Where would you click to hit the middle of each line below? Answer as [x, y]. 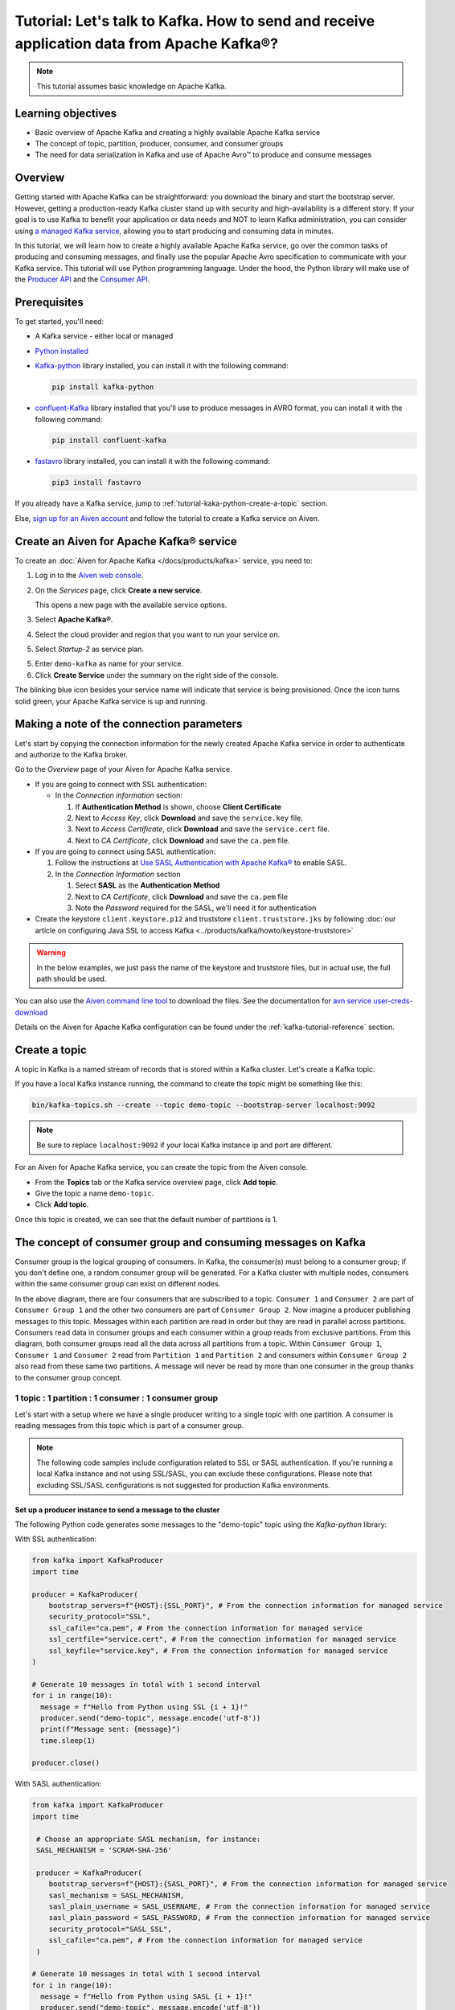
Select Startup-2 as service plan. [90, 649]
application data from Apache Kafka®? [147, 43]
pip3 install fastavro [96, 483]
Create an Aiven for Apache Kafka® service [126, 541]
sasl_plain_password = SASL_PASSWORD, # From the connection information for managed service [239, 1918]
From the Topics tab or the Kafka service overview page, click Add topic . [157, 1182]
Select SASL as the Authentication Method [148, 885]
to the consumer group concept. [68, 1377]
